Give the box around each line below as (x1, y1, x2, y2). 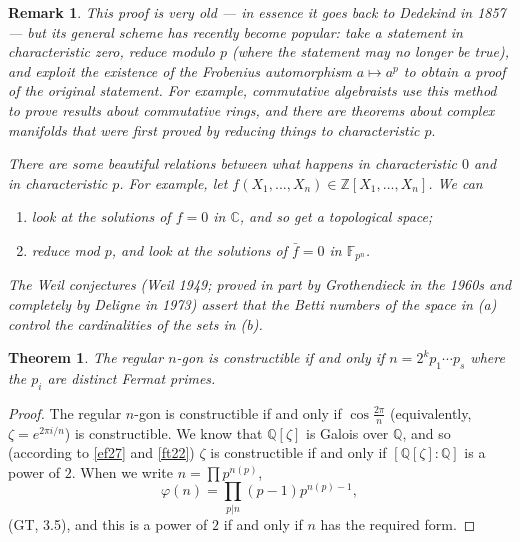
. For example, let (119, 172, 228, 193)
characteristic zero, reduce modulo (8, 41, 215, 62)
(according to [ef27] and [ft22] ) (8, 442, 195, 463)
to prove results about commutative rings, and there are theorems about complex (8, 99, 495, 120)
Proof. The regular (8, 402, 122, 423)
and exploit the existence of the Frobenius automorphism (8, 60, 352, 81)
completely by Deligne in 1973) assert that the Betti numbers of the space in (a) (8, 293, 497, 314)
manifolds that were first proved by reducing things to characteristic (8, 119, 420, 140)
